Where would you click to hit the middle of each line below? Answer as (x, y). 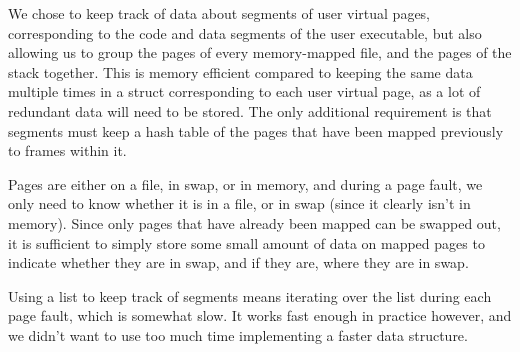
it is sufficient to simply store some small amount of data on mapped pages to (246, 242)
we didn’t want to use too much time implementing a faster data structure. (238, 334)
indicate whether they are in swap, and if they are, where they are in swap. (238, 262)
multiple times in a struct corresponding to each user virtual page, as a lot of (244, 91)
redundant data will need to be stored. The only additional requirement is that (250, 110)
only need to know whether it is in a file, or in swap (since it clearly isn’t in (239, 203)
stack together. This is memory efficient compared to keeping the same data (240, 71)
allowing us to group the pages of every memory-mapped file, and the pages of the (260, 52)
